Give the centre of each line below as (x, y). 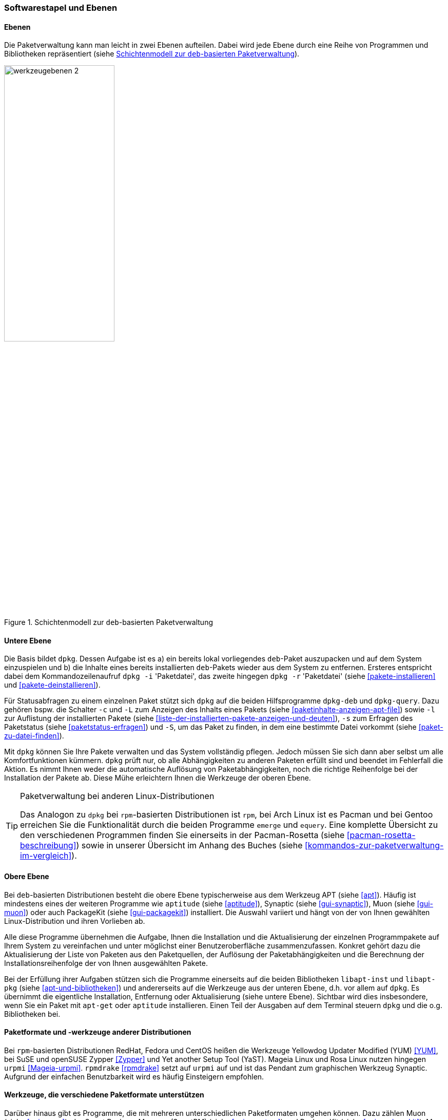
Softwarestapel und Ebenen (61, 8)
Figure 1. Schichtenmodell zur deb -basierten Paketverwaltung (109, 622)
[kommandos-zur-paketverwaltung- (374, 846)
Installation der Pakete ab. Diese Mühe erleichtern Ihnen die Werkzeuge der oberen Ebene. (158, 778)
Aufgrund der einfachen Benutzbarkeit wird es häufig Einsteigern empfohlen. (134, 1076)
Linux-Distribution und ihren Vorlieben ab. (75, 921)
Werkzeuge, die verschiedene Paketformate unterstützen (104, 1095)
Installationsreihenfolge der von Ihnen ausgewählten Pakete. (106, 963)
